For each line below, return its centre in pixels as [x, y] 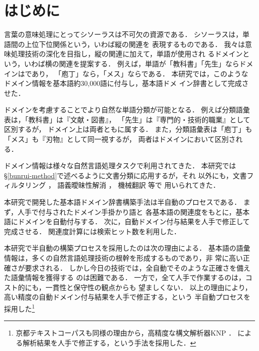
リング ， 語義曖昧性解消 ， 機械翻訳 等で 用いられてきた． [122, 185]
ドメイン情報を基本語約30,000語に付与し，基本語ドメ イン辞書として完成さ [127, 83]
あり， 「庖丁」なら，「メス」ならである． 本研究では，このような [140, 73]
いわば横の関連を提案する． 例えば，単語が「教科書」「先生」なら [132, 63]
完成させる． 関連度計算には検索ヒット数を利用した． [92, 231]
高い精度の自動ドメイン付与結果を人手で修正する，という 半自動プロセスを [127, 297]
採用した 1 [19, 308]
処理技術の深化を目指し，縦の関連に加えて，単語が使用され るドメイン [127, 54]
